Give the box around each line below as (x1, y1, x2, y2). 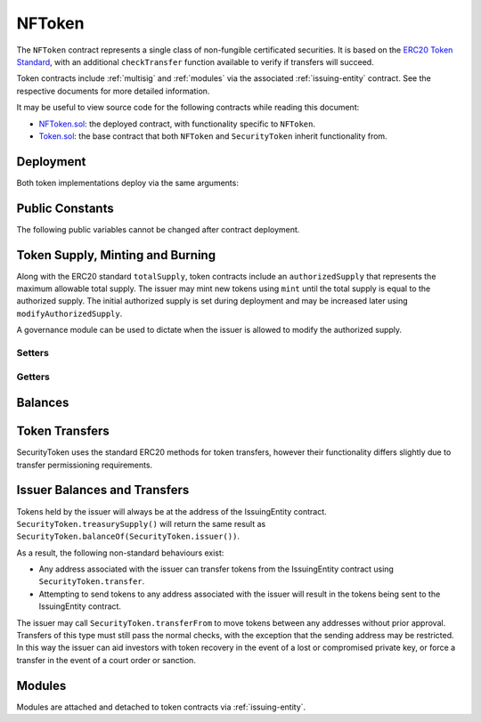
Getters (16, 370, 51, 383)
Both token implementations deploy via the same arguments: (16, 177, 240, 188)
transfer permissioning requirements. (16, 459, 153, 470)
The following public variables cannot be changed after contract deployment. (16, 223, 300, 235)
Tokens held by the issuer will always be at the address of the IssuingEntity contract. (16, 506, 327, 516)
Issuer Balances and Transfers (16, 483, 190, 498)
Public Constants (16, 200, 115, 215)
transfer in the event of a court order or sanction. (16, 654, 196, 665)
